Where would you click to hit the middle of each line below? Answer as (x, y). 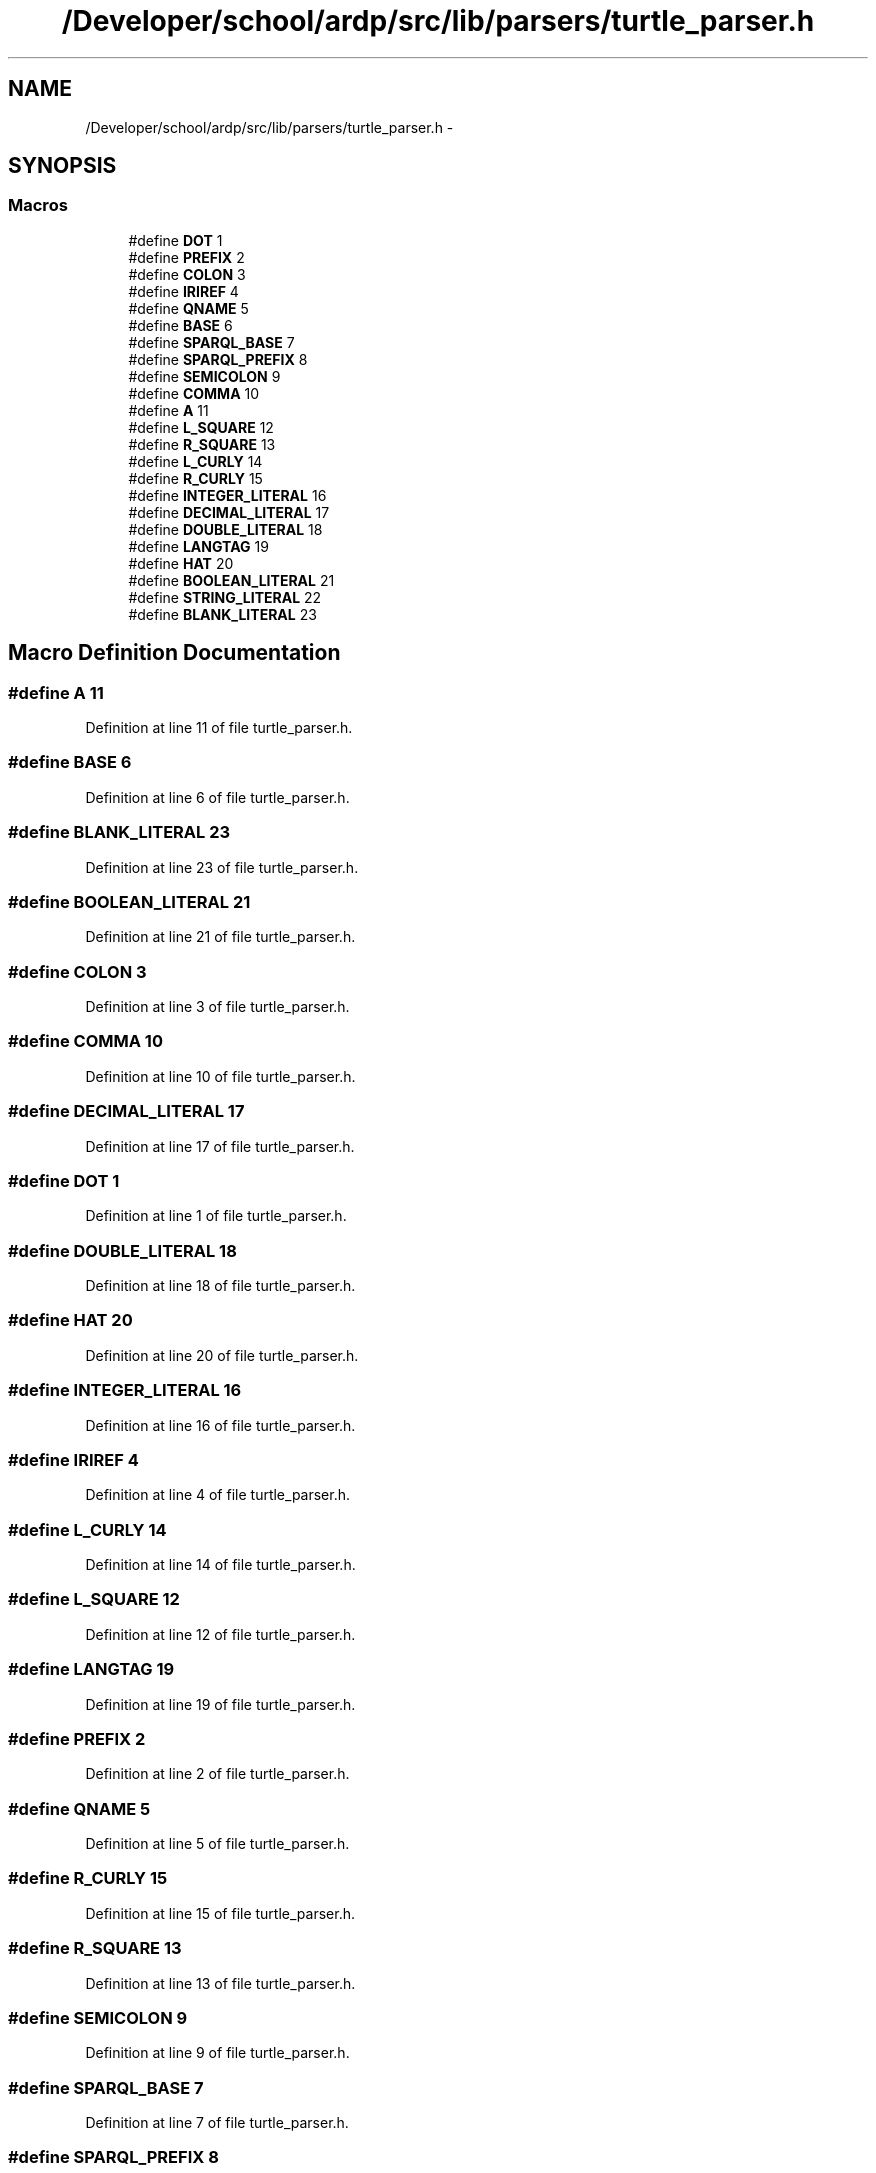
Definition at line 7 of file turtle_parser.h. (217, 2123)
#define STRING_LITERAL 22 (225, 597)
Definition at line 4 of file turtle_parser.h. (218, 1495)
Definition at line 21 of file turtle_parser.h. (220, 937)
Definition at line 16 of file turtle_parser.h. (220, 1425)
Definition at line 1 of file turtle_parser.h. (216, 1216)
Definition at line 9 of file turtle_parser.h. (217, 2053)
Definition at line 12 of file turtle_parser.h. (220, 1634)
